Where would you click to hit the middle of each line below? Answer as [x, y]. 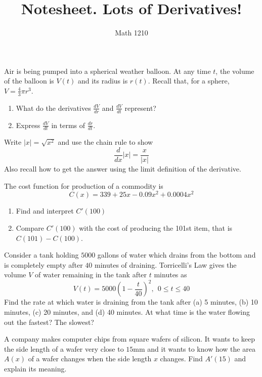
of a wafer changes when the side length [90, 359]
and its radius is [103, 81]
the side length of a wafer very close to [64, 348]
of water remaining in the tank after [91, 275]
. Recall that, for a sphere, [189, 81]
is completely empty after [43, 264]
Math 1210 [132, 33]
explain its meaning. [35, 368]
